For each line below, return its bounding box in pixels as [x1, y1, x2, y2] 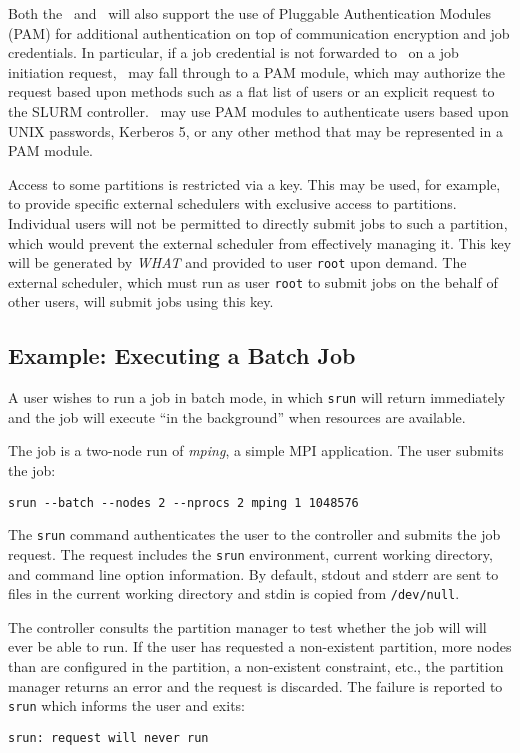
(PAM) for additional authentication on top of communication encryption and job [8, 22, 510, 43]
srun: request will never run [8, 730, 209, 745]
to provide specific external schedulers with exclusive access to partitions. [8, 193, 457, 214]
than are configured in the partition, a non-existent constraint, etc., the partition [8, 656, 504, 677]
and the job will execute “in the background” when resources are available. [8, 406, 466, 427]
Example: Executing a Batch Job [8, 340, 356, 371]
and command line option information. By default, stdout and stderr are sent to [8, 563, 499, 584]
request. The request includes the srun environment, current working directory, [8, 543, 493, 564]
